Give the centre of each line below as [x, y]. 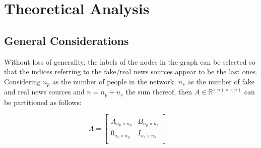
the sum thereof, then [159, 92]
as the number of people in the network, [114, 81]
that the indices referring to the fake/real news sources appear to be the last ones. [131, 71]
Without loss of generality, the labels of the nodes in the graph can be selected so [130, 61]
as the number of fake [221, 81]
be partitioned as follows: [43, 102]
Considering [22, 81]
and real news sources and [44, 92]
